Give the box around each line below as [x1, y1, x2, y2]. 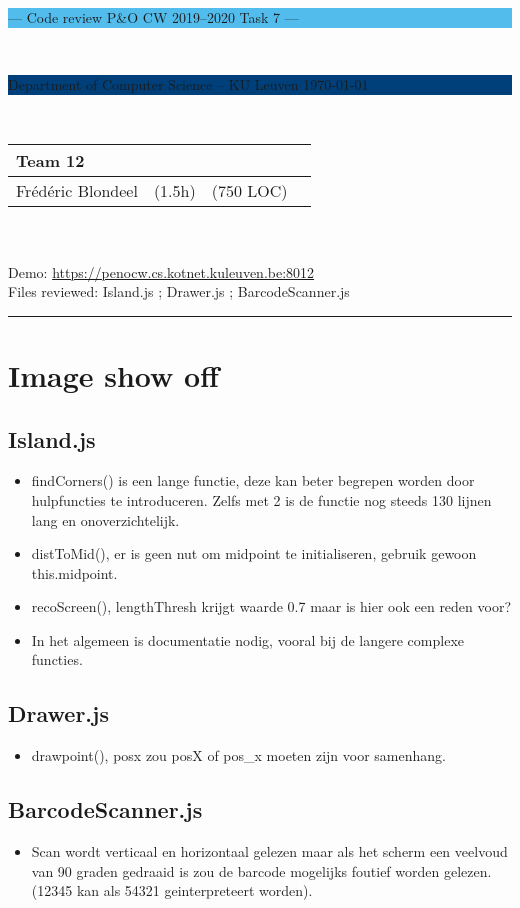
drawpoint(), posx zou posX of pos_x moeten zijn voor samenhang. [31, 745, 446, 766]
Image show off [8, 354, 219, 395]
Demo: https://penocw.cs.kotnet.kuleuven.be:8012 [8, 261, 315, 282]
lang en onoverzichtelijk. [31, 509, 180, 530]
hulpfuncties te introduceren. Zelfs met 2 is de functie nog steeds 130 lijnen [31, 489, 492, 510]
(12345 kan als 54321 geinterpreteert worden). [31, 880, 313, 901]
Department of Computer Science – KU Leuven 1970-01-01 [8, 74, 369, 95]
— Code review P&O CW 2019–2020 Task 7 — [8, 7, 299, 27]
